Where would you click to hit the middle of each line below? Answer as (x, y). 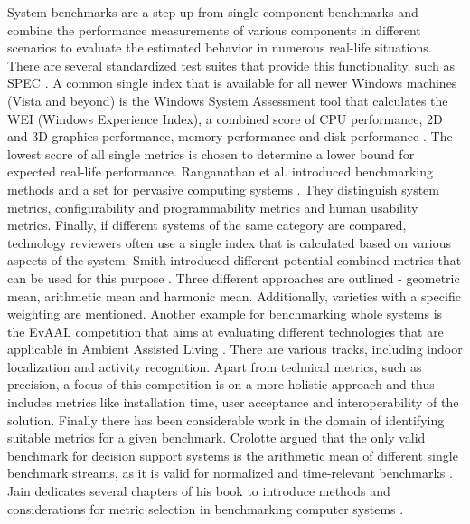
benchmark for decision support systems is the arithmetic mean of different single (233, 455)
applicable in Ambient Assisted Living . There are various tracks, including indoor (235, 349)
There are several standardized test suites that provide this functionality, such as (231, 65)
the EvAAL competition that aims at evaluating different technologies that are (226, 331)
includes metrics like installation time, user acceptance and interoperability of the (233, 402)
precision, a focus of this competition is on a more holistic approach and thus (221, 384)
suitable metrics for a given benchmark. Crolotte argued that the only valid (216, 438)
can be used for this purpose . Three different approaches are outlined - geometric (234, 277)
